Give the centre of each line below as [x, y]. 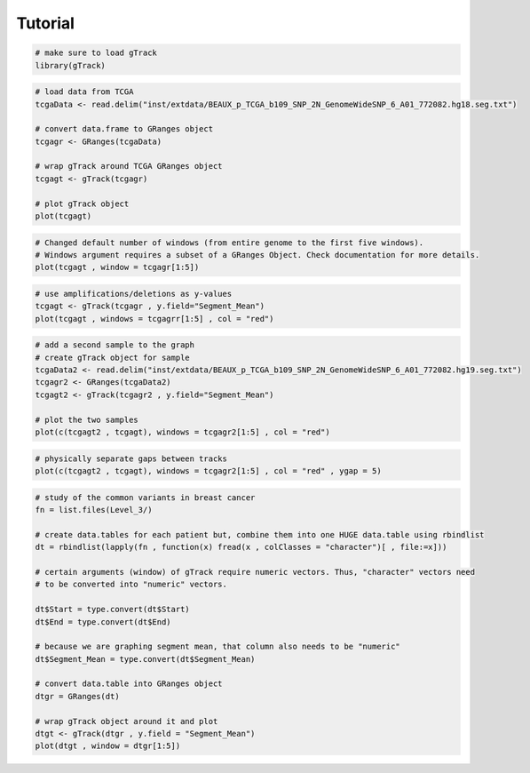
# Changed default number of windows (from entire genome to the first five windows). [229, 243]
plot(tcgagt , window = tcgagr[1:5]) [117, 267]
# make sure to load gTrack [96, 53]
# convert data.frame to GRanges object [124, 129]
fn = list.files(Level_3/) [94, 510]
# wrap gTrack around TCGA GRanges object [129, 166]
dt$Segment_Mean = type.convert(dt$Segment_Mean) [145, 659]
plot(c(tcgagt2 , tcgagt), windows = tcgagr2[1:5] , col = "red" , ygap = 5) [208, 471]
